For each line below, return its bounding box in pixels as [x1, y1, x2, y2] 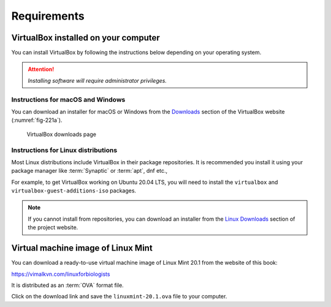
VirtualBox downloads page [26, 131, 96, 138]
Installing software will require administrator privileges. [28, 77, 167, 84]
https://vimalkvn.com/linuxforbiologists [11, 270, 110, 278]
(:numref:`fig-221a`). [11, 116, 63, 124]
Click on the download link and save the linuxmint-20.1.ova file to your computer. [11, 293, 227, 300]
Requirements [11, 9, 85, 23]
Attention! [28, 66, 55, 73]
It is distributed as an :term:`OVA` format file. [11, 281, 124, 289]
